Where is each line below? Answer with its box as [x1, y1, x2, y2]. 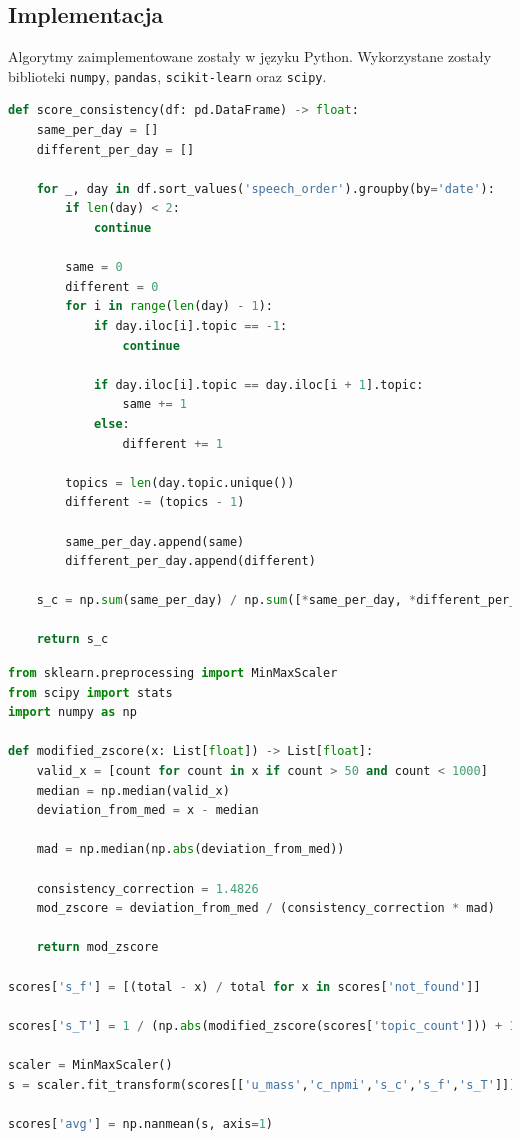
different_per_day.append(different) [65, 554, 316, 569]
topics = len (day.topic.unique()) [65, 475, 295, 490]
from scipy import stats [8, 685, 173, 700]
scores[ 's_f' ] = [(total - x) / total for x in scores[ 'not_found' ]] [8, 979, 481, 994]
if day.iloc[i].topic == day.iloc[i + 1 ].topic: [93, 377, 424, 392]
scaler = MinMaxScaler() [8, 1057, 173, 1072]
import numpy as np [8, 705, 137, 720]
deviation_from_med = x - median [36, 803, 259, 818]
